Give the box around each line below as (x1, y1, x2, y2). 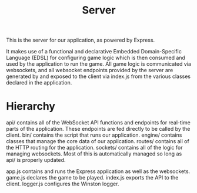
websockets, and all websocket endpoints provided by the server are (6, 67, 173, 74)
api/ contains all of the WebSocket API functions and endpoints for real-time (6, 119, 191, 126)
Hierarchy (6, 100, 56, 113)
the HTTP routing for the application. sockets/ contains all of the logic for (6, 144, 183, 151)
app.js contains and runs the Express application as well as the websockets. (6, 168, 191, 175)
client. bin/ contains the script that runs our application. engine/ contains (6, 131, 182, 138)
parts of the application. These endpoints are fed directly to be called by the (6, 126, 191, 133)
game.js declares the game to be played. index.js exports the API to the (6, 174, 179, 181)
